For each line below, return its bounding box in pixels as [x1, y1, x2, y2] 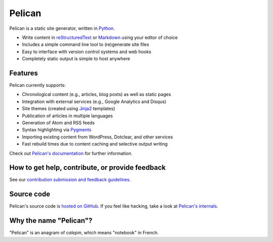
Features [9, 69, 38, 77]
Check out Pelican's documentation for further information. [9, 150, 132, 156]
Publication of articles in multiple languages [22, 113, 113, 119]
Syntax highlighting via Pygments [22, 127, 92, 133]
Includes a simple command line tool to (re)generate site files [22, 41, 149, 47]
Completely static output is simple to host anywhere [22, 56, 130, 62]
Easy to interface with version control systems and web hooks [22, 49, 152, 55]
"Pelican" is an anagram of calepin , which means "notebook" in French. [9, 230, 159, 236]
